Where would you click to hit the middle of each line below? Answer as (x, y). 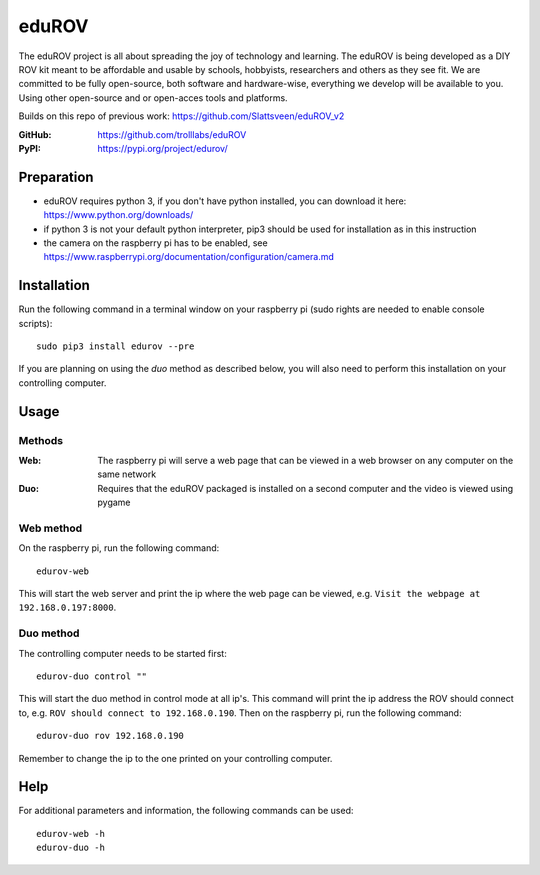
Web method (50, 528)
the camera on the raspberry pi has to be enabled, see (156, 242)
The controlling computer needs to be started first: (122, 653)
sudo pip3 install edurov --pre (115, 346)
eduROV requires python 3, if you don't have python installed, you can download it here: (225, 201)
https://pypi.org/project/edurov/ (163, 148)
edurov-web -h (70, 833)
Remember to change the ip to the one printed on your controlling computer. (175, 758)
